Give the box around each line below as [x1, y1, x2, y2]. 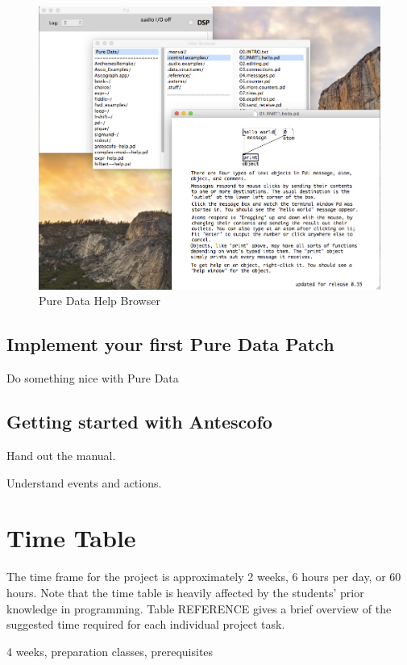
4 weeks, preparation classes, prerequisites [6, 642, 214, 659]
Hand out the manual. [6, 447, 116, 463]
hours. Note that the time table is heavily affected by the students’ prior [6, 583, 364, 600]
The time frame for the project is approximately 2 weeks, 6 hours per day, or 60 [6, 568, 401, 585]
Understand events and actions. [6, 474, 162, 491]
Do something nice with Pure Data [6, 370, 179, 387]
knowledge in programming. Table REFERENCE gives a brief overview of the [6, 600, 392, 617]
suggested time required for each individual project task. [6, 616, 285, 633]
